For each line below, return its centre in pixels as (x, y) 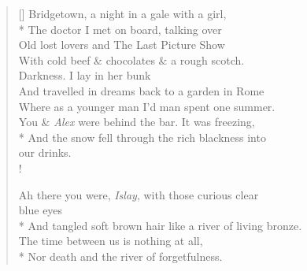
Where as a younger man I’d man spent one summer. (147, 106)
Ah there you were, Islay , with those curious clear (139, 194)
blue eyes (41, 210)
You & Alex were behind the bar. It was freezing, (137, 122)
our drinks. (45, 152)
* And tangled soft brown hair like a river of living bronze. (160, 225)
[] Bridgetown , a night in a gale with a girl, (122, 13)
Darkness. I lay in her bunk (85, 75)
